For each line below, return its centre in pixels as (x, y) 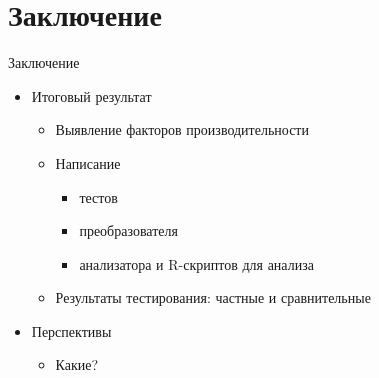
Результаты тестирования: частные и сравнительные (213, 297)
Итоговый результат (91, 95)
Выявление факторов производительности (182, 129)
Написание (88, 162)
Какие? (77, 364)
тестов (98, 196)
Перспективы (71, 330)
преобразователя (128, 230)
